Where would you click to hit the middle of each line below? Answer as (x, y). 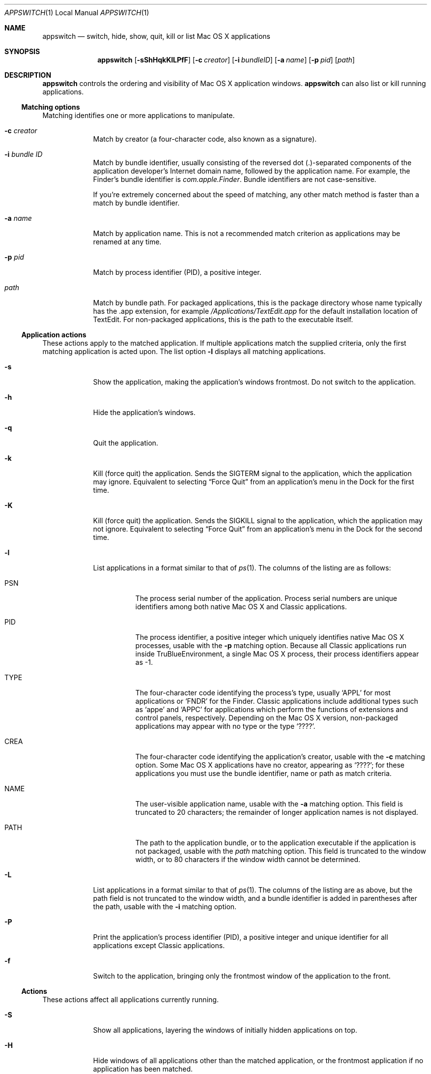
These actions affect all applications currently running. (130, 999)
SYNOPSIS (22, 51)
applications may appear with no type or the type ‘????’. (225, 726)
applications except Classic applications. (159, 945)
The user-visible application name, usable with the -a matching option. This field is (269, 804)
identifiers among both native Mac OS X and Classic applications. (241, 607)
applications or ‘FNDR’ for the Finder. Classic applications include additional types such (277, 701)
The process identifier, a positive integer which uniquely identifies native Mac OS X (270, 637)
